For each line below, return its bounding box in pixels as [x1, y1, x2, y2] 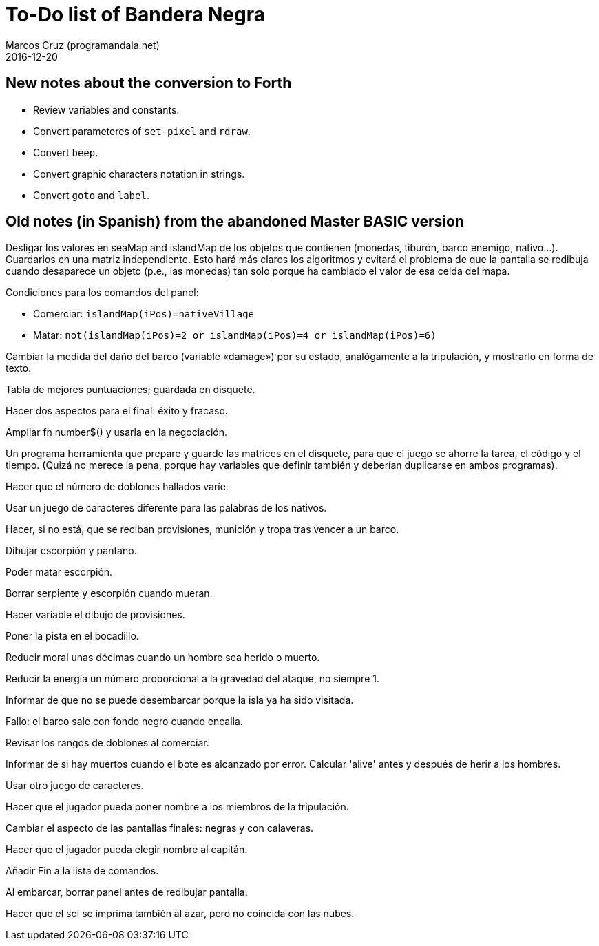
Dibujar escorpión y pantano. [6, 545, 137, 557]
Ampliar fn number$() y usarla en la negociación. [6, 426, 228, 439]
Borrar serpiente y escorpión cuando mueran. [6, 587, 213, 600]
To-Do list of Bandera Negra [6, 3, 265, 26]
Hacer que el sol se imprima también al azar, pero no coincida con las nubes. [6, 907, 355, 920]
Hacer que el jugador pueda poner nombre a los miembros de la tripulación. [6, 801, 349, 813]
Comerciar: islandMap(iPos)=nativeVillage [33, 308, 255, 320]
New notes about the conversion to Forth [6, 74, 292, 92]
